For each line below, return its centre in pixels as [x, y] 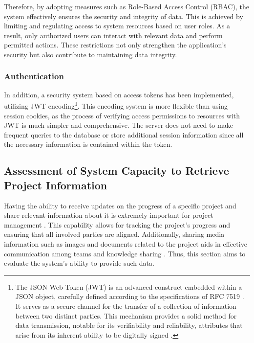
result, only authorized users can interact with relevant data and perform [113, 35]
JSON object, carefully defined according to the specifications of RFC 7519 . [130, 296]
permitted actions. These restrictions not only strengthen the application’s [115, 45]
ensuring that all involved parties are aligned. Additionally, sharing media [114, 234]
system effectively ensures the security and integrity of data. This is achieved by [124, 16]
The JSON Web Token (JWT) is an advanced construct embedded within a [129, 286]
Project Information [56, 185]
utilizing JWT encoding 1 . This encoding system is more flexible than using [116, 105]
